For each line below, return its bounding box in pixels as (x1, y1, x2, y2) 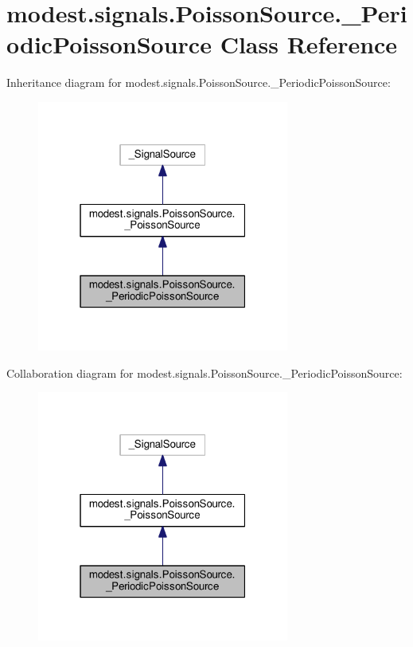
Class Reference (220, 28, 398, 61)
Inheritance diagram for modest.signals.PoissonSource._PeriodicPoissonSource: (6, 74, 391, 91)
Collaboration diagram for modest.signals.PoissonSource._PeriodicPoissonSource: (6, 364, 403, 381)
